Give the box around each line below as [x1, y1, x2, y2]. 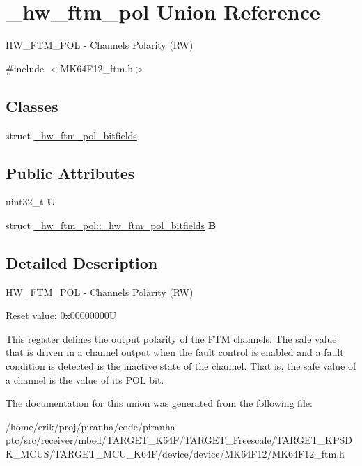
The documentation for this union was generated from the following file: [6, 396, 313, 410]
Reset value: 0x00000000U [6, 308, 117, 323]
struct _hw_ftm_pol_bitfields [6, 127, 137, 142]
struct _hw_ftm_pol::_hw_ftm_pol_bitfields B [6, 217, 217, 232]
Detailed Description [6, 251, 158, 273]
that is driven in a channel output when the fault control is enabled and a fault [6, 345, 344, 359]
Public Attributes [6, 162, 135, 183]
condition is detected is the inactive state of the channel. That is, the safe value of [6, 359, 356, 373]
